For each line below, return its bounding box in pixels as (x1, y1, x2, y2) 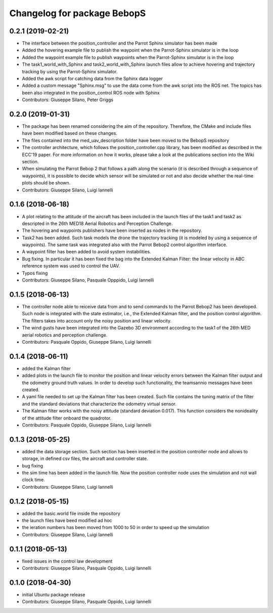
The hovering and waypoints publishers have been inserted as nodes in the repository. (22, 227, 202, 233)
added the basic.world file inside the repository (22, 510, 121, 516)
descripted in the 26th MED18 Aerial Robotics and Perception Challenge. (22, 220, 173, 226)
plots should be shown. (22, 180, 71, 186)
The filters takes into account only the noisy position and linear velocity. (22, 317, 172, 323)
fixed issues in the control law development (22, 558, 113, 564)
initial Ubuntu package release (22, 592, 85, 598)
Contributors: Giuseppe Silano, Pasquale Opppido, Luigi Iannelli (22, 277, 154, 283)
